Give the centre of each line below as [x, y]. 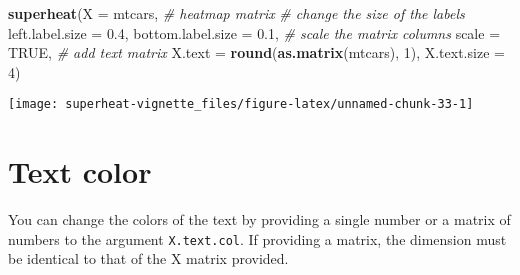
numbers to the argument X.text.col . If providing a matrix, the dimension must [257, 238]
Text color [80, 171]
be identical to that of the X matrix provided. [148, 258]
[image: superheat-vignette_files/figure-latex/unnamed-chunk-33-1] [241, 104]
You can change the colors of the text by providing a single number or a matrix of [259, 219]
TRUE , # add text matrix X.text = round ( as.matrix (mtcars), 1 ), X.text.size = [256, 52]
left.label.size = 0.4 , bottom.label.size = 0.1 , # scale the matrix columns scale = [254, 32]
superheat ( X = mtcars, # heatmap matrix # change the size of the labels [236, 13]
